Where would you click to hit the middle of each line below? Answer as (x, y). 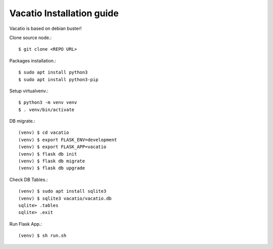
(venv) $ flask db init (48, 154)
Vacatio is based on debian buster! (45, 28)
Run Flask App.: (26, 224)
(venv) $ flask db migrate (52, 161)
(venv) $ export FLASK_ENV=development (68, 140)
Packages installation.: (33, 60)
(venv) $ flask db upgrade (52, 168)
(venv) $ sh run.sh (42, 236)
